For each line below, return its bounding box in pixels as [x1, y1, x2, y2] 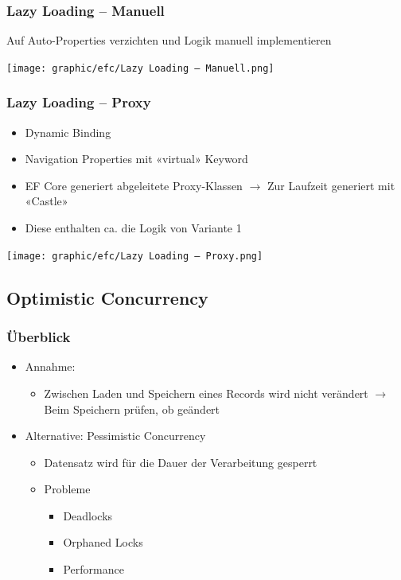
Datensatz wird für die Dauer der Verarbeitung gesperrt [44, 453, 317, 470]
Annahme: [25, 358, 76, 375]
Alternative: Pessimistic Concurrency [25, 427, 206, 444]
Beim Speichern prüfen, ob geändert [44, 400, 220, 417]
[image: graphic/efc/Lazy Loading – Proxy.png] [6, 250, 263, 262]
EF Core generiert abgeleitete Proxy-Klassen [25, 177, 243, 193]
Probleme [44, 481, 91, 497]
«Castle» [25, 193, 68, 209]
